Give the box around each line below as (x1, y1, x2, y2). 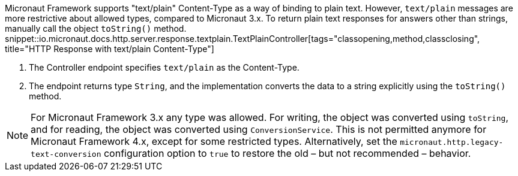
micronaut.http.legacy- (400, 138, 504, 147)
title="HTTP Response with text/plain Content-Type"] (5, 44, 214, 54)
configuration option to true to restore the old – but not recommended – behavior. (103, 147, 471, 159)
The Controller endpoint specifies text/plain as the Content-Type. (29, 62, 300, 72)
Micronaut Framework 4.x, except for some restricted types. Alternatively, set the (31, 135, 397, 147)
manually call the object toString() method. (5, 23, 187, 34)
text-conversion (31, 150, 101, 159)
